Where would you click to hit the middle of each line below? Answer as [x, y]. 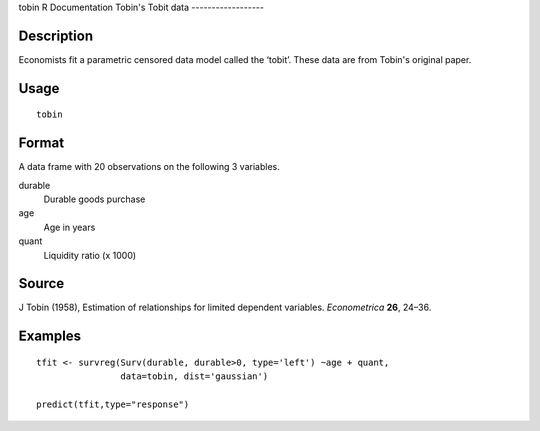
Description [56, 35]
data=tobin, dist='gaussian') [194, 376]
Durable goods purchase [94, 199]
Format [41, 143]
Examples [50, 336]
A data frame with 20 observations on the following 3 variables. [149, 167]
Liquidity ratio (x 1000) [90, 255]
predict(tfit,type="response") [113, 404]
